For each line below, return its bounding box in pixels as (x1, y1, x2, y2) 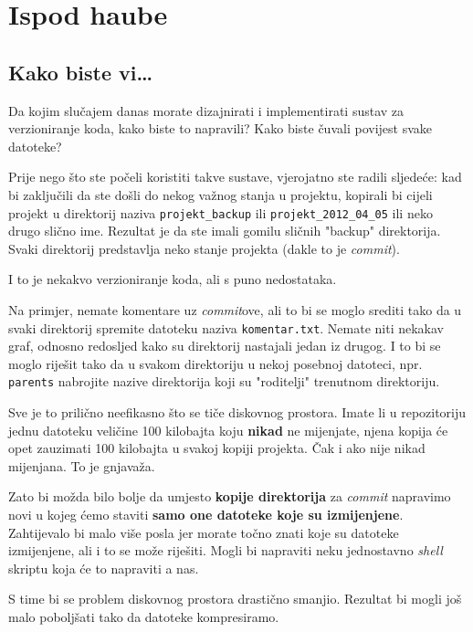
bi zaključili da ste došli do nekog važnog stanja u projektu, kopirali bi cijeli (8, 184, 433, 204)
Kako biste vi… (8, 58, 153, 86)
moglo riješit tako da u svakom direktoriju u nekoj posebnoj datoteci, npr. (8, 353, 423, 373)
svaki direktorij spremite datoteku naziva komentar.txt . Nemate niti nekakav (8, 318, 445, 337)
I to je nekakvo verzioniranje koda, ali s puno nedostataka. (8, 269, 337, 289)
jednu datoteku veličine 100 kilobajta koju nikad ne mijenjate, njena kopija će (8, 420, 448, 439)
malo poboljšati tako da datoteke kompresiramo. (8, 607, 279, 627)
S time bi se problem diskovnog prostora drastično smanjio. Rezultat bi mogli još (8, 589, 462, 608)
